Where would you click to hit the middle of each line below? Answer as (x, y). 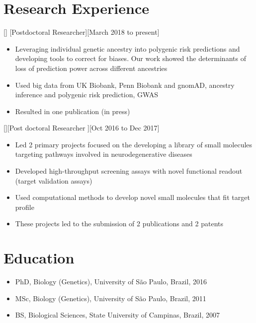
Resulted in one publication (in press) (73, 111)
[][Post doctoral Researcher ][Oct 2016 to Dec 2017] (82, 128)
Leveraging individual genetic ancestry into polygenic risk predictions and (128, 48)
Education (39, 258)
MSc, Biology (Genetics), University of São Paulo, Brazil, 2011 (111, 298)
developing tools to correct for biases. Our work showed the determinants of (130, 58)
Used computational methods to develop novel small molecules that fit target (132, 197)
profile (25, 207)
